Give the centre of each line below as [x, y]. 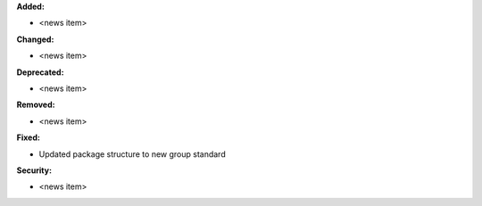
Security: [34, 170]
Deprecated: [40, 72]
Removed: [36, 105]
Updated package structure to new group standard [133, 154]
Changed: [35, 39]
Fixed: [28, 137]
